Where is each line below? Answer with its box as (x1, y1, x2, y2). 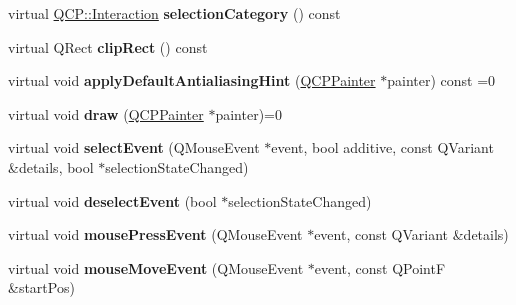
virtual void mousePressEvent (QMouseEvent (8, 224, 303, 245)
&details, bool (8, 156, 94, 177)
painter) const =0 (387, 70, 496, 91)
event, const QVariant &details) (314, 224, 509, 245)
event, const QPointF (314, 257, 446, 278)
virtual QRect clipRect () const (8, 36, 208, 57)
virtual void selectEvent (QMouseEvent (8, 137, 260, 158)
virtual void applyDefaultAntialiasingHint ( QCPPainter (8, 70, 376, 91)
